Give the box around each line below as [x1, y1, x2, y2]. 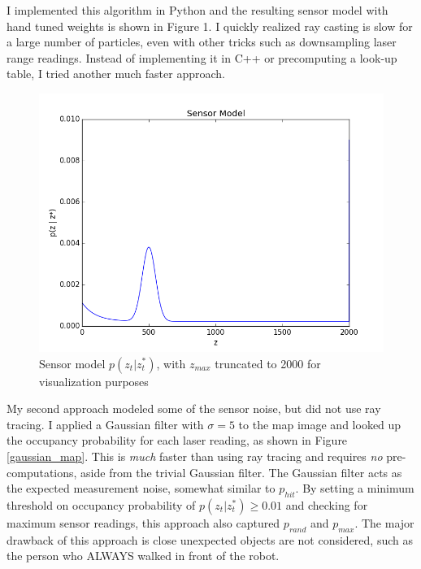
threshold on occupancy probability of [7, 496, 196, 513]
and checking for [285, 496, 368, 513]
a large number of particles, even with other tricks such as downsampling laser [7, 33, 397, 50]
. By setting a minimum [295, 480, 414, 497]
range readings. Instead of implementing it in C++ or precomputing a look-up [7, 49, 397, 66]
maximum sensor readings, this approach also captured [7, 514, 280, 531]
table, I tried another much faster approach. [7, 65, 225, 82]
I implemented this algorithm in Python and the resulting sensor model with [7, 2, 388, 18]
